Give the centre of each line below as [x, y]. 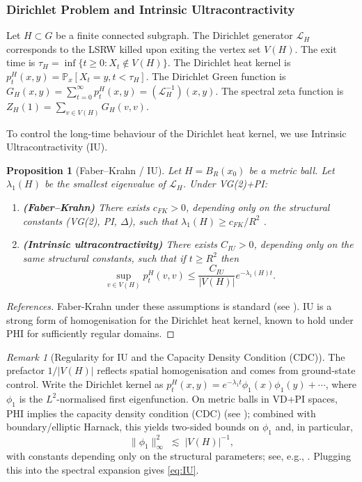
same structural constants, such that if [104, 257]
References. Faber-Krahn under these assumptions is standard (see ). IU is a [169, 306]
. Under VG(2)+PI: [225, 184]
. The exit [316, 48]
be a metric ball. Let [292, 170]
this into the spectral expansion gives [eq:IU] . [103, 469]
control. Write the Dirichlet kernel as [85, 384]
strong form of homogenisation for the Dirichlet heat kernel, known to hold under [180, 319]
